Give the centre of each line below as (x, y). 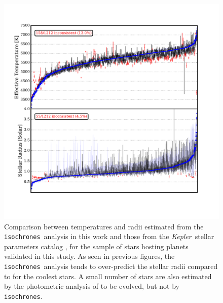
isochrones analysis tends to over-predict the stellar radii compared (111, 266)
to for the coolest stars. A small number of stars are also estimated (108, 276)
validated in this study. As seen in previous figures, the (89, 256)
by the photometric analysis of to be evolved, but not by (92, 286)
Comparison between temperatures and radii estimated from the (104, 226)
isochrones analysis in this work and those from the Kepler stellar (109, 236)
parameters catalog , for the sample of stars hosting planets (96, 246)
